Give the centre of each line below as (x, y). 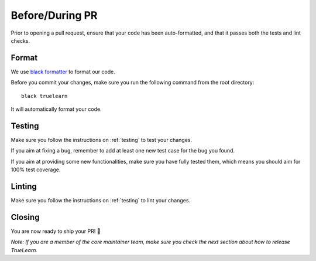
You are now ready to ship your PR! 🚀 (56, 231)
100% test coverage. (36, 170)
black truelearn (44, 96)
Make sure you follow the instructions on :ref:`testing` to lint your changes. (100, 200)
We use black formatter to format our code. (63, 72)
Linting (24, 186)
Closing (25, 217)
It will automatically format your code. (56, 109)
